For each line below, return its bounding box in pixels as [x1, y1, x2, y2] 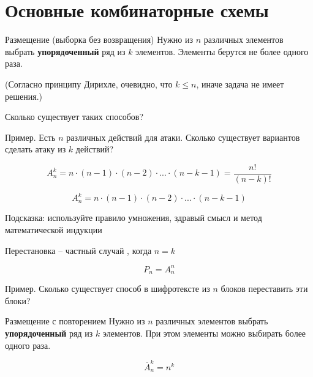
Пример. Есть [5, 130, 56, 143]
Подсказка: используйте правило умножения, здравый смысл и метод [5, 211, 262, 224]
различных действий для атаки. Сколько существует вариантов [66, 130, 300, 143]
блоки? [5, 294, 31, 307]
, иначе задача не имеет [196, 77, 284, 90]
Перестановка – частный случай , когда [5, 244, 152, 256]
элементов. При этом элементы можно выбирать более [102, 326, 306, 339]
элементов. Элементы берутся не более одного [135, 45, 309, 58]
